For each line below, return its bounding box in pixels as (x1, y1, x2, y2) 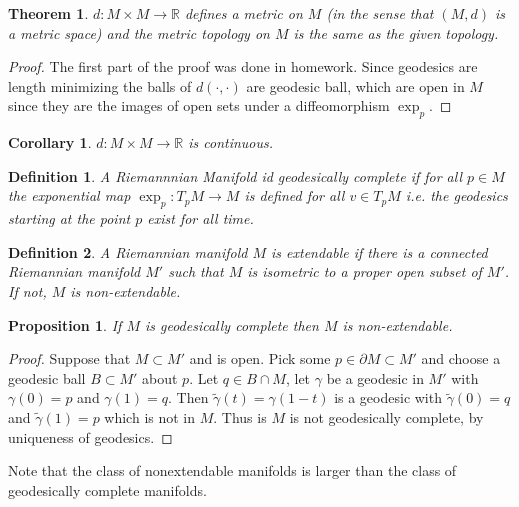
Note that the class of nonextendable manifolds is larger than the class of (8, 460, 457, 481)
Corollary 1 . (8, 132, 92, 153)
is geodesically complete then (144, 314, 319, 335)
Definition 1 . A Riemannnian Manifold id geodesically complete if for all (8, 165, 463, 186)
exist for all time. (147, 208, 254, 229)
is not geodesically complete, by (289, 406, 484, 427)
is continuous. (188, 132, 274, 153)
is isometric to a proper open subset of (247, 261, 482, 282)
